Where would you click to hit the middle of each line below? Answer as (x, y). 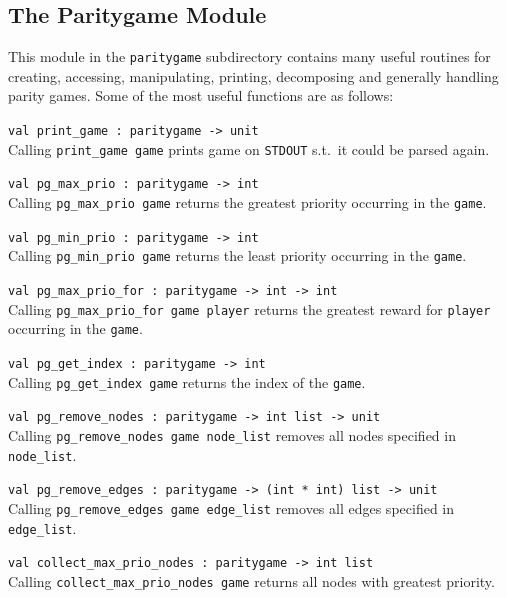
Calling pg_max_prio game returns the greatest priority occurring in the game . (247, 202)
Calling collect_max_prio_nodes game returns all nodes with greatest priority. (251, 580)
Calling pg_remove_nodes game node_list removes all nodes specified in (232, 434)
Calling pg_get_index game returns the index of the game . (187, 381)
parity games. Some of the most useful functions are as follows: (201, 95)
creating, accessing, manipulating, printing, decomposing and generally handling (253, 75)
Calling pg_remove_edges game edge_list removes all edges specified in (231, 507)
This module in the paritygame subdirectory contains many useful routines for (249, 56)
